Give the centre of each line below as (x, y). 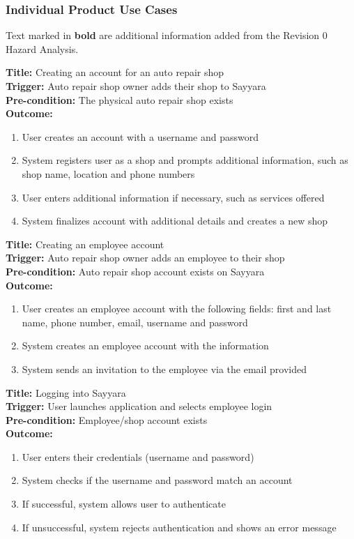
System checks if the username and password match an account (157, 480)
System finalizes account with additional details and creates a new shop (175, 221)
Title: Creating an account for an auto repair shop (115, 72)
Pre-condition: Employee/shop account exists (107, 419)
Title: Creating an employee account (85, 244)
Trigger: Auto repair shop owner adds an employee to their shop (145, 258)
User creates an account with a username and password (140, 136)
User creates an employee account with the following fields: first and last (177, 309)
